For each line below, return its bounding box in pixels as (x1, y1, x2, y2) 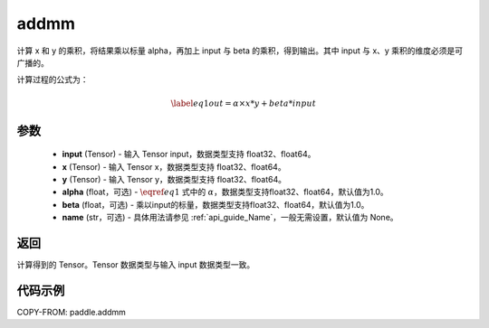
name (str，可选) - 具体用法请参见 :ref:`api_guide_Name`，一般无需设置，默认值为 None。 (62, 212, 398, 223)
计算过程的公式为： (16, 74, 89, 85)
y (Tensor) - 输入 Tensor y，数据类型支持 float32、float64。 (62, 173, 287, 184)
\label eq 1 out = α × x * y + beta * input (170, 98, 317, 108)
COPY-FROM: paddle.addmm (16, 306, 127, 317)
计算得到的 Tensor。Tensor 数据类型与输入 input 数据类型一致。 (16, 258, 255, 270)
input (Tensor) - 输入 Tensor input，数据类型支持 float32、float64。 (62, 149, 316, 160)
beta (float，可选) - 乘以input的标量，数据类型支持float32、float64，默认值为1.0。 (62, 199, 369, 210)
